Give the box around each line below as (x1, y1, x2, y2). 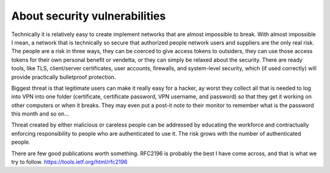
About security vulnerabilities (11, 9, 166, 23)
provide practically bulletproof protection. (11, 73, 116, 81)
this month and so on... (11, 110, 70, 117)
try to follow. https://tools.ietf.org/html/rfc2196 (11, 158, 128, 166)
